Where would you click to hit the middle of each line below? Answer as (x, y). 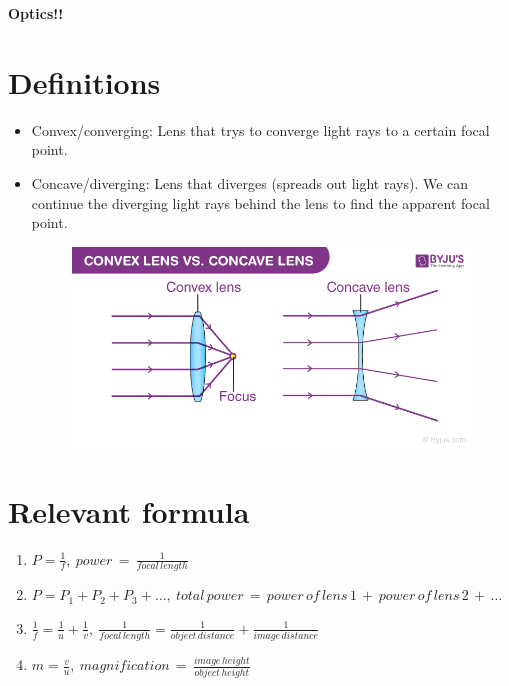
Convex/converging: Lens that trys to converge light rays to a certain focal (260, 129)
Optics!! (36, 13)
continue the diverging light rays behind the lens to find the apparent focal (260, 202)
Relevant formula (129, 510)
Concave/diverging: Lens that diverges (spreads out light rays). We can (250, 182)
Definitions (84, 81)
